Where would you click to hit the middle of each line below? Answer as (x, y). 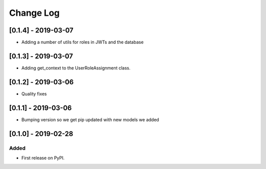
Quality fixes (34, 94)
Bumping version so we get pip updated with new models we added (90, 119)
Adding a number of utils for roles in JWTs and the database (83, 42)
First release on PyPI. (43, 158)
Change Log (34, 13)
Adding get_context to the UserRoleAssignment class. (76, 68)
